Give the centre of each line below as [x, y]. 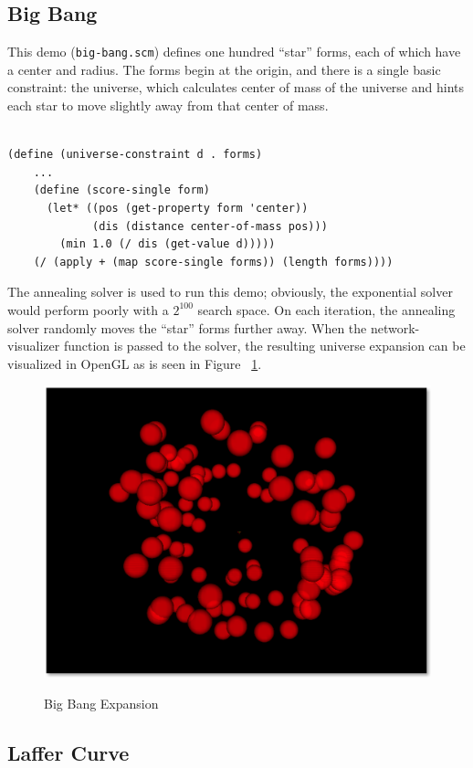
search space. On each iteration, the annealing [326, 309]
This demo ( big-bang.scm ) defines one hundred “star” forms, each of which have [234, 52]
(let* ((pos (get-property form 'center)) [177, 209]
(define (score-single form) [121, 190]
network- [395, 327]
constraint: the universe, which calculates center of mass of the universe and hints [236, 87]
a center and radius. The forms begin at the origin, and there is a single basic [224, 69]
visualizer [34, 346]
